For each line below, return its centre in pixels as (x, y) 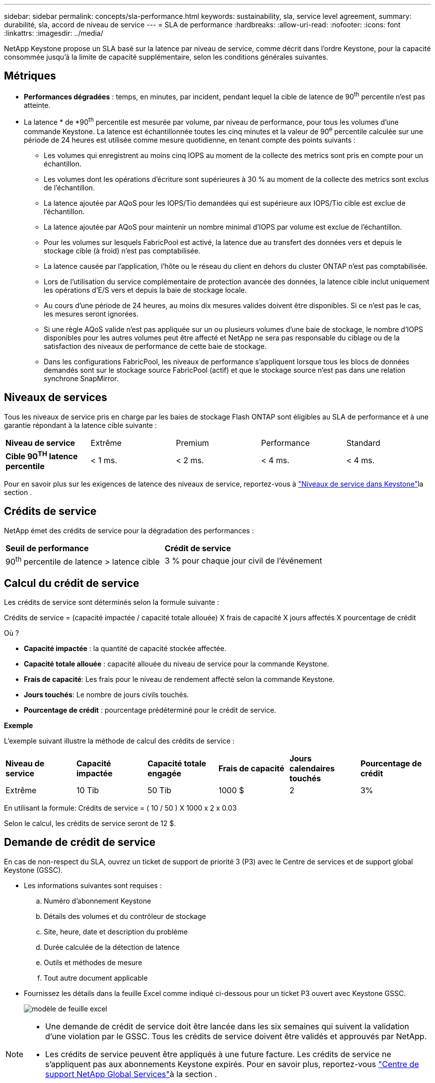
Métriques (30, 76)
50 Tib (159, 790)
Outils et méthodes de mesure (93, 962)
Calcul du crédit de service (72, 583)
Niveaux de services (56, 398)
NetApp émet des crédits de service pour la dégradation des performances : (129, 530)
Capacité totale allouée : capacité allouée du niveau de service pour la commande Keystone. (177, 664)
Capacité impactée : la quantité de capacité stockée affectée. (125, 648)
